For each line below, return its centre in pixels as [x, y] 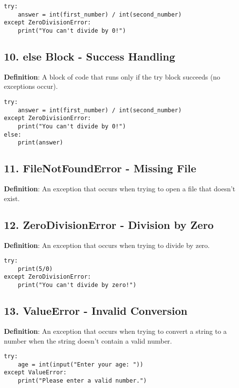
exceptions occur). [31, 86]
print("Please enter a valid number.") [82, 381]
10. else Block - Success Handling [90, 56]
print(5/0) [35, 269]
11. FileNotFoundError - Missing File [100, 168]
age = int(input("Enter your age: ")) [81, 364]
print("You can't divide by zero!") [77, 285]
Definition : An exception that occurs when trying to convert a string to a [115, 331]
